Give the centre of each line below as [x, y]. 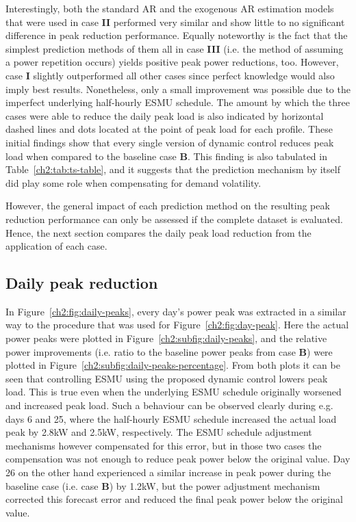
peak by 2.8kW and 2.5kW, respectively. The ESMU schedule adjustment [159, 432]
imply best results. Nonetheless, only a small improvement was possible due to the [178, 89]
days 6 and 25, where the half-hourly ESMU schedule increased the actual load [171, 418]
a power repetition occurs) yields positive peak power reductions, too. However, [172, 62]
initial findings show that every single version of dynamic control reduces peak [170, 142]
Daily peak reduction [82, 283]
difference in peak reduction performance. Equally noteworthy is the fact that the [177, 35]
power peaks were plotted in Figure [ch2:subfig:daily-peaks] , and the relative [166, 338]
